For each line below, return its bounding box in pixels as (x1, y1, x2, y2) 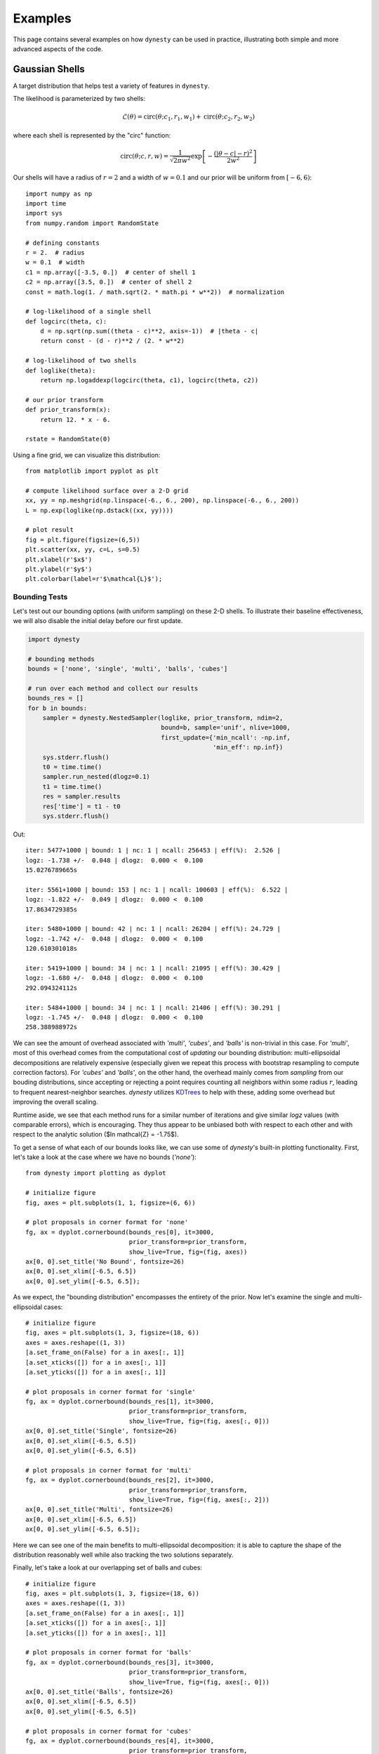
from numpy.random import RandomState (25, 219, 159, 227)
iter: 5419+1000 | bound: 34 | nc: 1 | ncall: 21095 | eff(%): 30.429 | (25, 965, 281, 972)
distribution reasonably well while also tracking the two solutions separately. (13, 1551, 234, 1559)
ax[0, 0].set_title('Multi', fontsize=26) (25, 1506, 174, 1513)
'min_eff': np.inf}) (213, 744, 284, 751)
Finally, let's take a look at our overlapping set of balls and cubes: (13, 1563, 203, 1572)
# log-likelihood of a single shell (25, 307, 152, 316)
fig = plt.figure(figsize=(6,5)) (25, 535, 140, 544)
